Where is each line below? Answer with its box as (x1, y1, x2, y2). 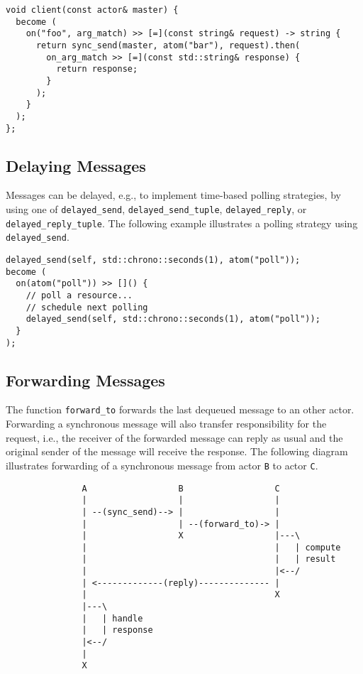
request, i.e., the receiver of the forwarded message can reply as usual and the (6, 430, 343, 445)
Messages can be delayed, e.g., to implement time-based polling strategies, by (6, 187, 341, 202)
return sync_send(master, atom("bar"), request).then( (35, 40, 301, 50)
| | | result (82, 554, 336, 565)
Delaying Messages (6, 154, 146, 176)
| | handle (82, 613, 143, 624)
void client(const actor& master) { (6, 5, 179, 15)
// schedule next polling (26, 302, 148, 312)
